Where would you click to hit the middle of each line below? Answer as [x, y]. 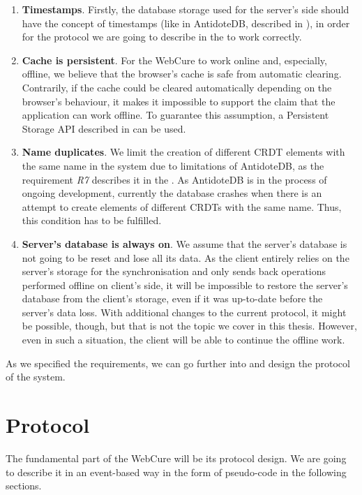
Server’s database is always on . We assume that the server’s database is [184, 243]
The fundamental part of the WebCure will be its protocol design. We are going [176, 458]
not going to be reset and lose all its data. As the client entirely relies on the [186, 257]
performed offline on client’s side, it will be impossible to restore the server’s [185, 285]
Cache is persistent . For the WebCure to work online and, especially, [174, 60]
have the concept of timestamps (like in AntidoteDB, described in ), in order [186, 23]
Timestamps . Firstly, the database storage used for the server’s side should [186, 9]
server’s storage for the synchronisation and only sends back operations [174, 271]
